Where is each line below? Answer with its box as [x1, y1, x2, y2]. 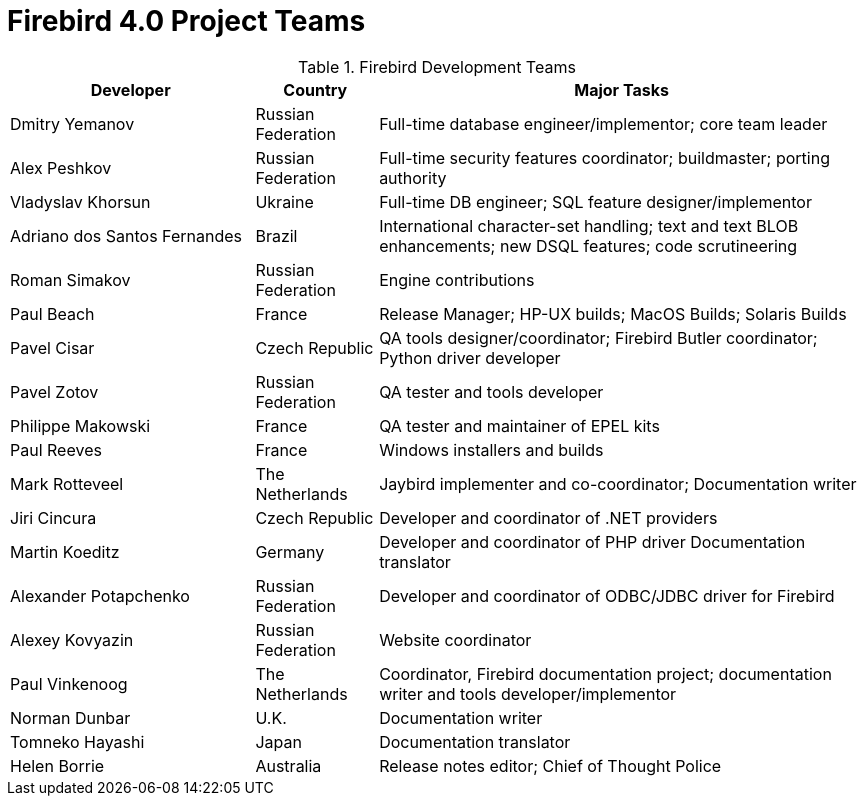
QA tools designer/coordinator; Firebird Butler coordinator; [379, 327, 818, 348]
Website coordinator [379, 629, 532, 650]
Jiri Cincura [10, 507, 97, 528]
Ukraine [255, 191, 314, 212]
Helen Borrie [10, 755, 105, 776]
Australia [255, 755, 322, 776]
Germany [255, 541, 325, 562]
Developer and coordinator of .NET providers [379, 507, 718, 528]
